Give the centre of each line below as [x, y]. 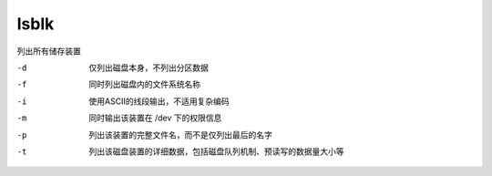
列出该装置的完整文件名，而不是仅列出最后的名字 [180, 135]
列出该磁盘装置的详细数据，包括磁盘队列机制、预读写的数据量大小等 [216, 151]
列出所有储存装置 [49, 51]
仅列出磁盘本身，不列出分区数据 [149, 67]
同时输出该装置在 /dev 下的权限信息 [155, 118]
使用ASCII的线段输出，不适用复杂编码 [159, 101]
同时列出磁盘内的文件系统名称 [144, 84]
